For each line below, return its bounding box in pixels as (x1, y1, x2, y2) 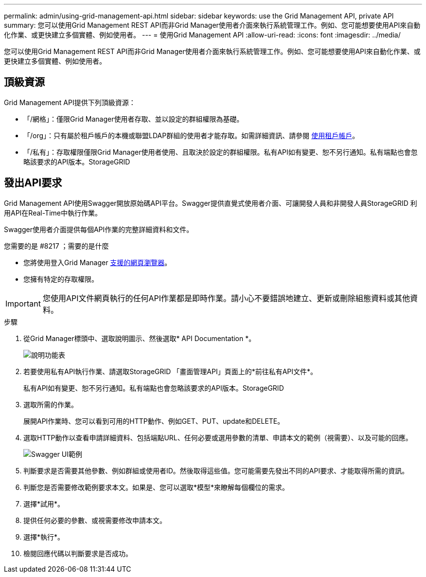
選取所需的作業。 (23, 400, 78, 409)
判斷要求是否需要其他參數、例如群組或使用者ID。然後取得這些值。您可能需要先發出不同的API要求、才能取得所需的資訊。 (23, 466, 409, 475)
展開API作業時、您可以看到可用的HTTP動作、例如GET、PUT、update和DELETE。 (23, 416, 284, 425)
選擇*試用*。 (23, 499, 65, 508)
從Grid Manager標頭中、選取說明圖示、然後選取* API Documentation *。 (23, 334, 256, 343)
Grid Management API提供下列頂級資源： (4, 98, 136, 107)
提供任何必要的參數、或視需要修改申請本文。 (23, 516, 166, 524)
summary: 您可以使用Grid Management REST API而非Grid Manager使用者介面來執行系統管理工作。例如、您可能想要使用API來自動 (4, 21, 421, 29)
